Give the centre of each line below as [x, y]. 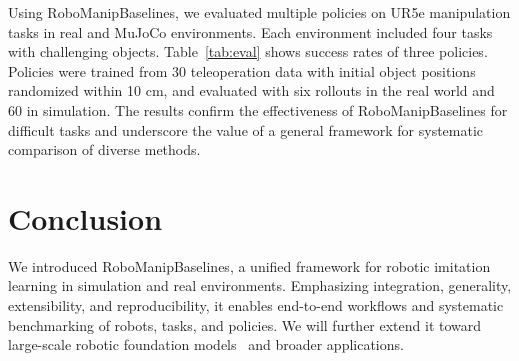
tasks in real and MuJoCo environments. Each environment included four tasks [250, 31]
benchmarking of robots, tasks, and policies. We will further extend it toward [245, 324]
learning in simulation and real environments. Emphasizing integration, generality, [260, 285]
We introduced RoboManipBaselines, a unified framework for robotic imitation [249, 265]
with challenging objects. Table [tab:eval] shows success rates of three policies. [248, 51]
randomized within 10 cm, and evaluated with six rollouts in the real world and [251, 90]
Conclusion [85, 217]
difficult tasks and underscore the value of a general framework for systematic [246, 129]
